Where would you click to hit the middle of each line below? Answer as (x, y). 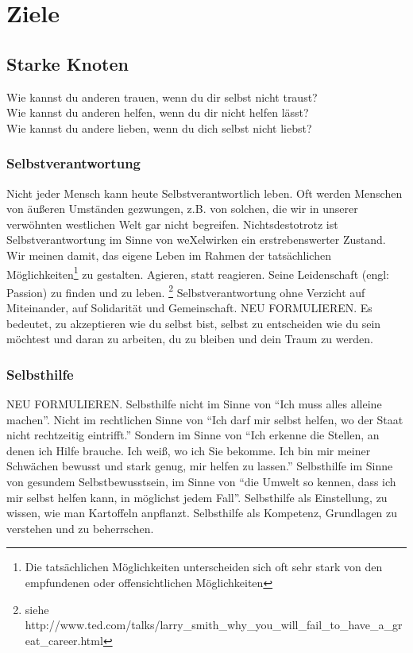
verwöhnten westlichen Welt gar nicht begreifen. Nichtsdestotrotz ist (172, 224)
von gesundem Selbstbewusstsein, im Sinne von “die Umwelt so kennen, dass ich (201, 482)
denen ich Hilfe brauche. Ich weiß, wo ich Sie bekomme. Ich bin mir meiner (189, 450)
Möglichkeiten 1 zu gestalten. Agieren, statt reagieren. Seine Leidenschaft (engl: (198, 272)
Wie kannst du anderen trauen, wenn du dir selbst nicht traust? (162, 97)
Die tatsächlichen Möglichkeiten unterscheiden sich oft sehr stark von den (204, 567)
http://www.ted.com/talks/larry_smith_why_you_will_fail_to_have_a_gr (214, 625)
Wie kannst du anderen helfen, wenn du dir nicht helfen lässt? (158, 112)
